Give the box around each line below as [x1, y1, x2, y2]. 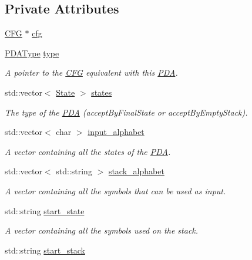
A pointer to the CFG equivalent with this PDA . [5, 66, 178, 79]
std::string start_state [5, 204, 85, 217]
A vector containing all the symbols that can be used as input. [5, 184, 226, 197]
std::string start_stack [5, 244, 85, 256]
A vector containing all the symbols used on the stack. [5, 224, 199, 237]
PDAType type [5, 46, 59, 59]
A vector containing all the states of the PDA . [5, 145, 171, 157]
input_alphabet [88, 126, 145, 138]
